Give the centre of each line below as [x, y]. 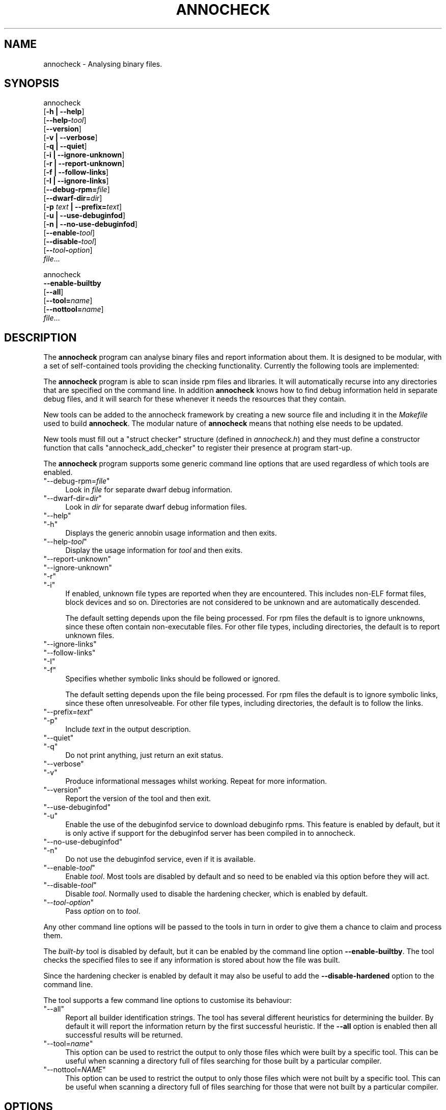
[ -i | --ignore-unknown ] [84, 155]
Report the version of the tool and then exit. [138, 799]
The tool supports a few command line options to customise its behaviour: [168, 1000]
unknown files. [90, 636]
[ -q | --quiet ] [65, 146]
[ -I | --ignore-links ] [76, 181]
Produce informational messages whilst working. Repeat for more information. [196, 781]
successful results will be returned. [124, 1035]
